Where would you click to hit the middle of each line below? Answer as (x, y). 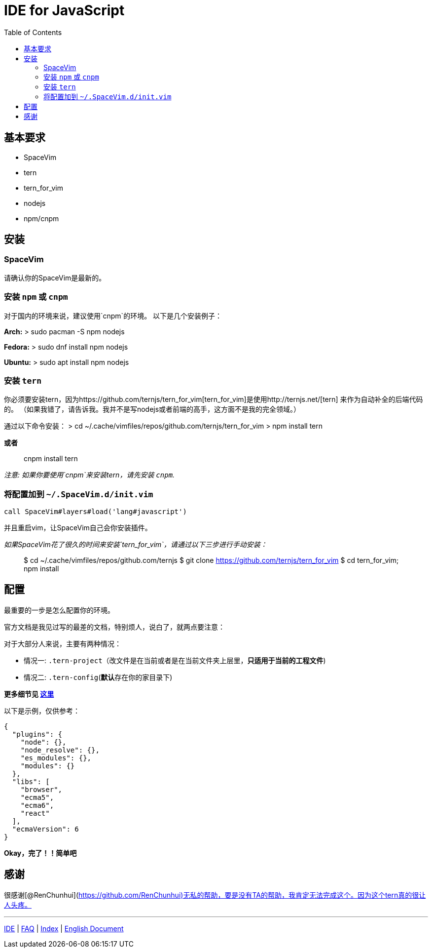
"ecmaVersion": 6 (45, 829)
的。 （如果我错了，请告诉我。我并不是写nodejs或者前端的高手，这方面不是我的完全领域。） (152, 409)
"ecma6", (37, 805)
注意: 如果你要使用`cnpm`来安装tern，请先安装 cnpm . (90, 475)
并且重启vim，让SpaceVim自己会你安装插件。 (78, 528)
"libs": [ (31, 781)
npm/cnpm (41, 218)
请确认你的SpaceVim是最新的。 (55, 278)
